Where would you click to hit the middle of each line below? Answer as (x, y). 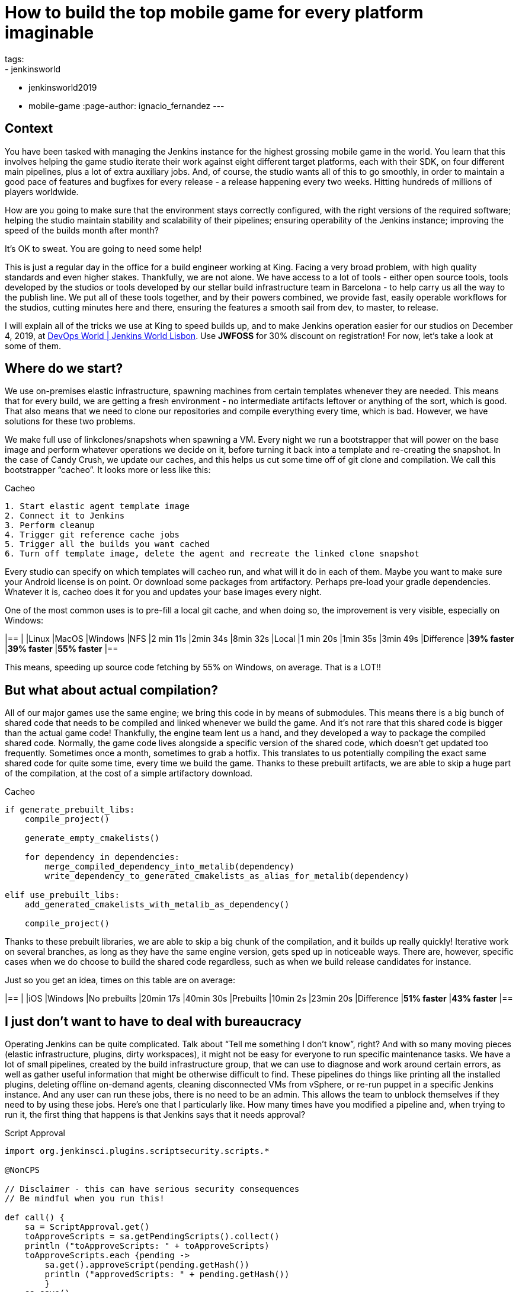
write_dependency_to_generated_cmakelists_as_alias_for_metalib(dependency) (227, 876)
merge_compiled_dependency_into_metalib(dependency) (169, 867)
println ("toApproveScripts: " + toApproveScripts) (147, 1246)
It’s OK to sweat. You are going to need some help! (103, 248)
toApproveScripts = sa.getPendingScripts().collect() (152, 1237)
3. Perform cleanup (50, 525)
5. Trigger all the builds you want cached (107, 544)
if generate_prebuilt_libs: (70, 810)
